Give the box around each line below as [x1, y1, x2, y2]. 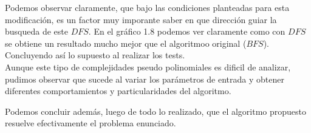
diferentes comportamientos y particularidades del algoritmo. [5, 84, 231, 97]
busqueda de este [5, 25, 68, 38]
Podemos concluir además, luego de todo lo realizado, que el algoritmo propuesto [5, 104, 307, 117]
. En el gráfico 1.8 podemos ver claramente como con [88, 25, 285, 38]
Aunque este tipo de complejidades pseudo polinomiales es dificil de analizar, [5, 60, 291, 73]
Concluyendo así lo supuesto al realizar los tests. [5, 49, 185, 61]
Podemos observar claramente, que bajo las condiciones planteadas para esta [5, 1, 290, 13]
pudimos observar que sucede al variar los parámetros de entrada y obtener [5, 72, 284, 85]
